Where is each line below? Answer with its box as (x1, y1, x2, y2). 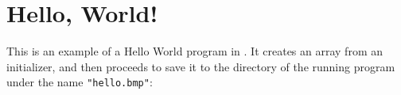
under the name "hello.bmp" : (6, 74, 153, 90)
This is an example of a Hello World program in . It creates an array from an (6, 43, 383, 59)
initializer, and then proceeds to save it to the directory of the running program (6, 58, 395, 74)
